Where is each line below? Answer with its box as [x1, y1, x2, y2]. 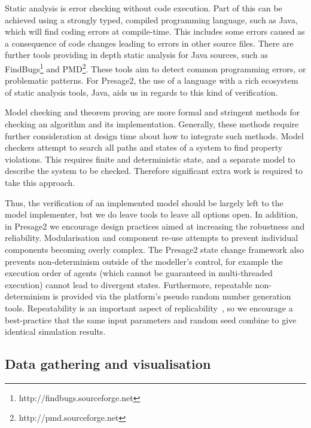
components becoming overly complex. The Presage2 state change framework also [5, 243, 304, 255]
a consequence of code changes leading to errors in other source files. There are [5, 36, 294, 49]
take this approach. [5, 176, 75, 188]
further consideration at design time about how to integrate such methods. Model [5, 129, 304, 142]
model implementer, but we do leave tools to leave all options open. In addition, [5, 208, 298, 221]
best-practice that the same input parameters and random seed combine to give [5, 313, 297, 326]
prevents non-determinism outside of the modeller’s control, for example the [5, 255, 283, 267]
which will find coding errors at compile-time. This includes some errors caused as [5, 25, 305, 38]
